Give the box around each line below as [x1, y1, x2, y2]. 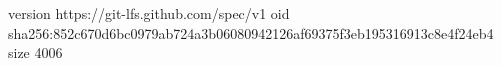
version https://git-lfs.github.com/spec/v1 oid [8, 3, 290, 23]
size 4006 [8, 42, 63, 63]
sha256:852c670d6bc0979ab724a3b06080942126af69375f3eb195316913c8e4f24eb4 [8, 22, 494, 43]
